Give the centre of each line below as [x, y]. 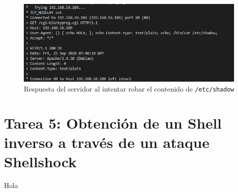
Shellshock [40, 161]
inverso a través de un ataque [107, 142]
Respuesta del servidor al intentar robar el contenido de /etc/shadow [129, 88]
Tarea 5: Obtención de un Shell [113, 122]
